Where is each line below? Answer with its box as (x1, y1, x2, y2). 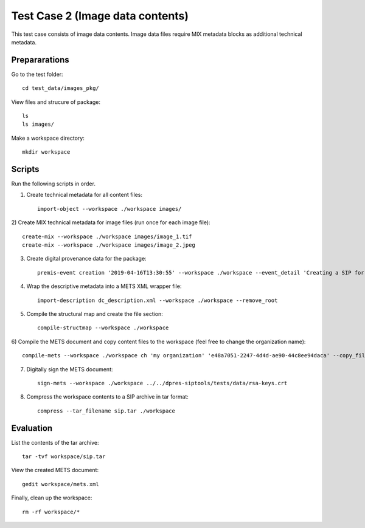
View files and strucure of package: (11, 98, 100, 106)
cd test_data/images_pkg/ (22, 85, 100, 92)
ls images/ (22, 121, 55, 128)
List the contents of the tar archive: (11, 439, 100, 446)
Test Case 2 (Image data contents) (11, 9, 189, 22)
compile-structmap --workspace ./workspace (37, 324, 169, 331)
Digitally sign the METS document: (26, 365, 113, 373)
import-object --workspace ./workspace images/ (37, 205, 182, 212)
